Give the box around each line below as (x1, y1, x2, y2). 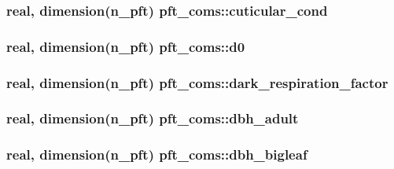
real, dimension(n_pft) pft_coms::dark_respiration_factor (6, 72, 388, 92)
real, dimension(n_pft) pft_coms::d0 (6, 36, 245, 56)
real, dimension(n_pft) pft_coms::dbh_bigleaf (6, 145, 307, 164)
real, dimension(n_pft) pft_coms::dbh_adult (6, 108, 299, 128)
